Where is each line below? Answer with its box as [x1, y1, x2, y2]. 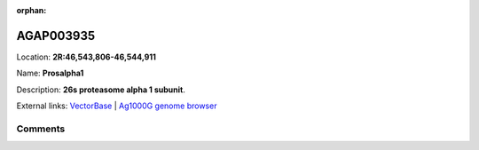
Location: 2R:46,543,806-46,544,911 [16, 51, 157, 62]
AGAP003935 [16, 28, 96, 43]
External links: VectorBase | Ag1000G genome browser [16, 100, 217, 111]
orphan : [16, 5, 47, 15]
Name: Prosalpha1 [16, 67, 84, 79]
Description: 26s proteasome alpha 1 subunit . [16, 84, 185, 95]
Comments [16, 122, 66, 135]
